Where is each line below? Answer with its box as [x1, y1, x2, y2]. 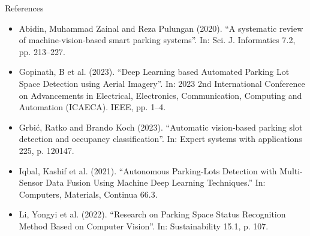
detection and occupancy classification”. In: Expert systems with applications [19, 132, 302, 145]
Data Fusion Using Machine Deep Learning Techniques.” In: [46, 176, 266, 189]
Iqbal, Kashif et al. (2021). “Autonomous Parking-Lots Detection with [19, 164, 277, 177]
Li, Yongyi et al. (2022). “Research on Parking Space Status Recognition [19, 208, 286, 220]
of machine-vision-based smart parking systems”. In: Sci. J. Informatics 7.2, [19, 34, 296, 46]
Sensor [19, 176, 43, 189]
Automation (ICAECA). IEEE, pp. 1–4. [19, 101, 166, 113]
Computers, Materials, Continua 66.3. [19, 187, 158, 200]
